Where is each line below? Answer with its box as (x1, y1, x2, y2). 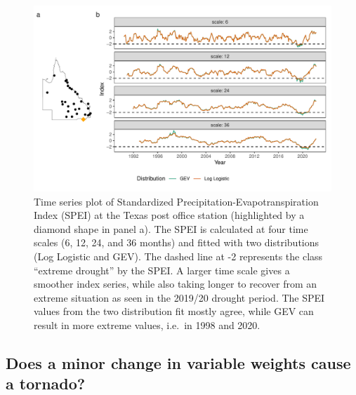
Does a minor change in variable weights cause (6, 352, 351, 373)
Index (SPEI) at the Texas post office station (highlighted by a (34, 208, 305, 222)
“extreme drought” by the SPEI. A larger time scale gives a (34, 262, 290, 277)
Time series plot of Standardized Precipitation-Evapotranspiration (34, 194, 319, 208)
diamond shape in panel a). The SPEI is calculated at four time (34, 221, 308, 236)
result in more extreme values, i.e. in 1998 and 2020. (34, 317, 261, 332)
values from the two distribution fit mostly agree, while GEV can (34, 304, 314, 319)
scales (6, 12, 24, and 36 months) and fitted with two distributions (34, 235, 319, 250)
